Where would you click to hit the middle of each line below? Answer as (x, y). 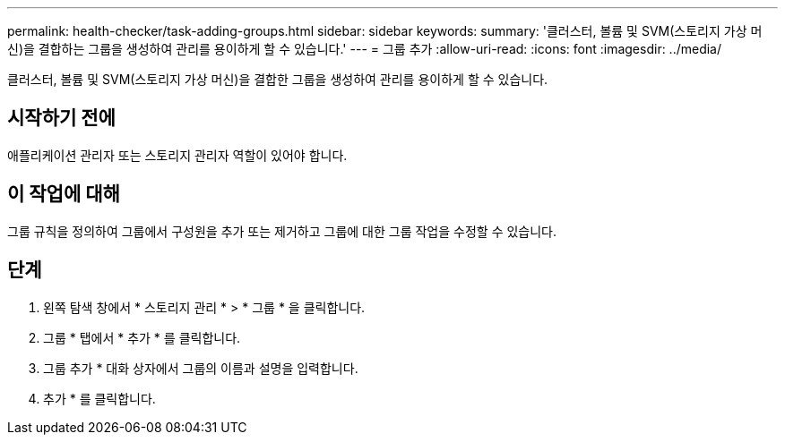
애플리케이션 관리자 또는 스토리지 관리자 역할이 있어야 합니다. (177, 155)
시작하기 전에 (61, 118)
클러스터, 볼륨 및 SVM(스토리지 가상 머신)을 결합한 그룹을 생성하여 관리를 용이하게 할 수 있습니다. (278, 79)
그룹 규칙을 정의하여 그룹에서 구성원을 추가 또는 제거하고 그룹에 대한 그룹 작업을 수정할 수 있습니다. (282, 231)
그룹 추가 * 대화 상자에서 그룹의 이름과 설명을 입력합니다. (201, 368)
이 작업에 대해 (64, 194)
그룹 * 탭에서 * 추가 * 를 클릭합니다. (142, 337)
